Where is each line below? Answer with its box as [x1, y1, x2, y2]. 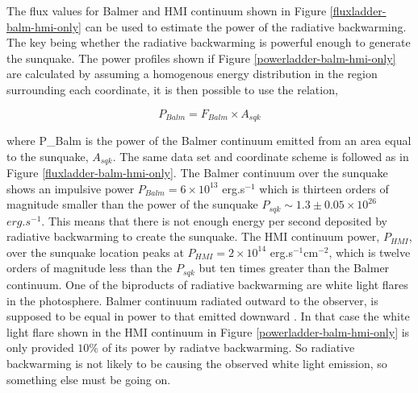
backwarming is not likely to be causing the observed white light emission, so [6, 354, 387, 371]
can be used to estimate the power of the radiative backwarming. [85, 18, 407, 35]
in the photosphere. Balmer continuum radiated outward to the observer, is [6, 292, 378, 308]
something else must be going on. [6, 370, 171, 387]
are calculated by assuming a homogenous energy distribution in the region [6, 65, 378, 82]
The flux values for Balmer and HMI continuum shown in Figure [6, 2, 327, 19]
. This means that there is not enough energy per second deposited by [41, 212, 387, 229]
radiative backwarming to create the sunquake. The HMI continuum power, [6, 228, 380, 245]
